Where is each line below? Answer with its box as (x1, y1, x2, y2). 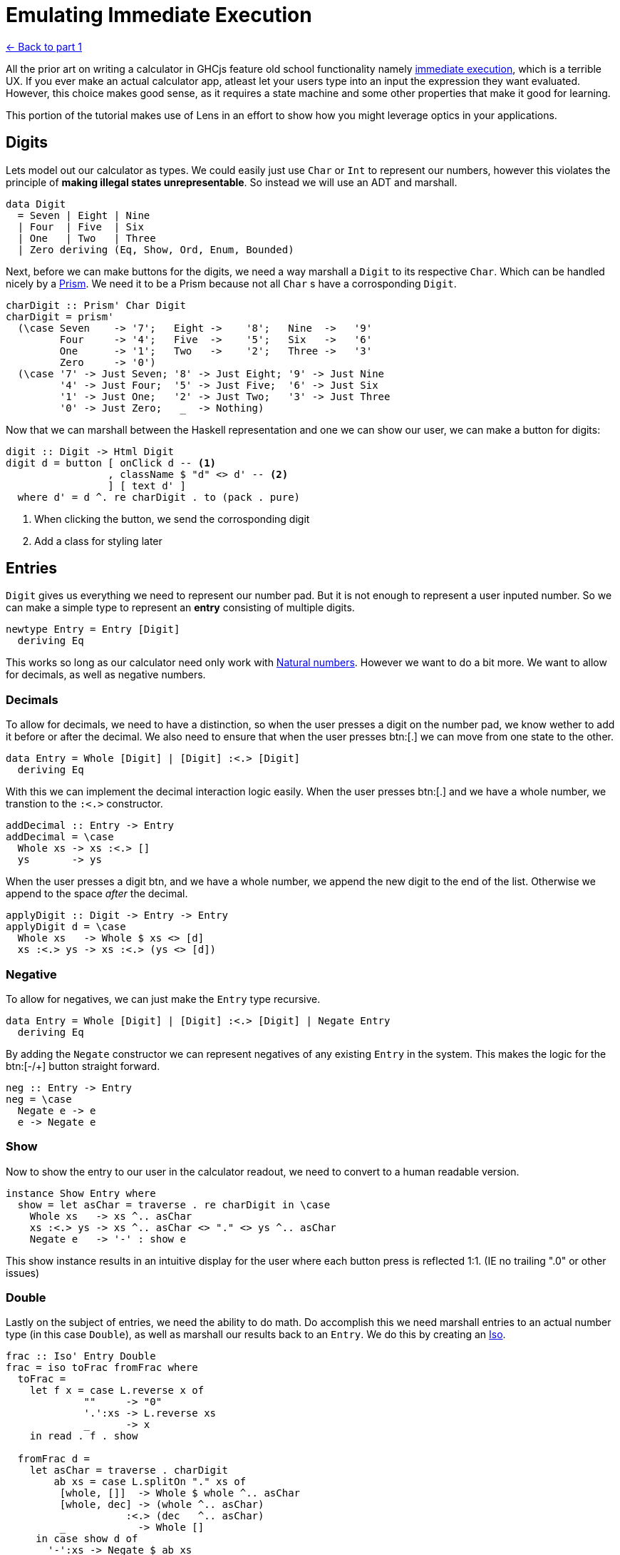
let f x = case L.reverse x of (29, 1385, 205, 1397)
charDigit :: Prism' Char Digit (6, 299, 186, 311)
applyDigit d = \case (6, 921, 126, 933)
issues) (6, 1266, 40, 1279)
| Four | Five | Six (17, 220, 144, 233)
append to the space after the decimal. (6, 887, 188, 900)
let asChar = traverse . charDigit (29, 1464, 228, 1477)
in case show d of (36, 1533, 138, 1545)
